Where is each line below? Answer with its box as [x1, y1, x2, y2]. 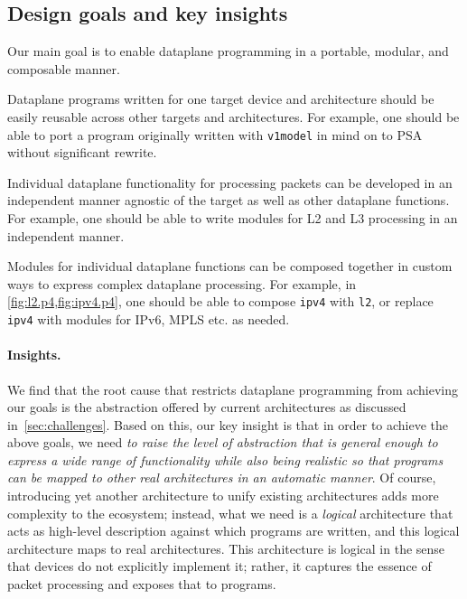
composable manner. [7, 59, 120, 78]
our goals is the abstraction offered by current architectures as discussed [7, 398, 406, 416]
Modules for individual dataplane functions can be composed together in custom [7, 257, 453, 276]
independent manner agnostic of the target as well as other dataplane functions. [7, 191, 450, 210]
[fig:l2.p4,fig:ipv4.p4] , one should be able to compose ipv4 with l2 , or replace [7, 292, 434, 311]
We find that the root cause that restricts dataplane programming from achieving [7, 379, 459, 398]
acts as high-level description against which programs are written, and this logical [7, 521, 460, 540]
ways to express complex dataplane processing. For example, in [7, 274, 357, 293]
